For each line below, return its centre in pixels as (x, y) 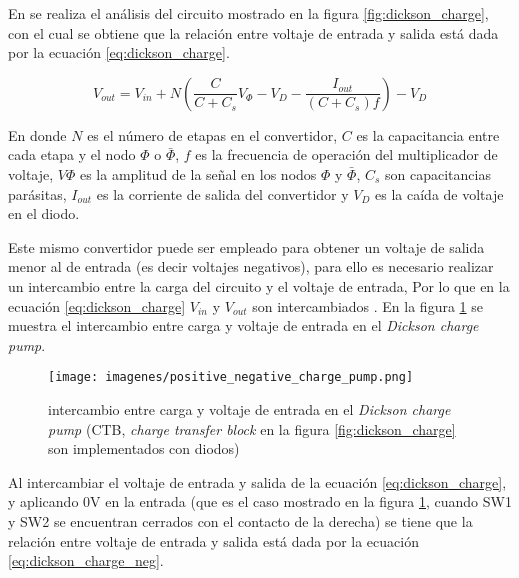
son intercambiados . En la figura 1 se (367, 305)
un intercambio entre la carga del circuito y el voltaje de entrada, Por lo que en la (259, 285)
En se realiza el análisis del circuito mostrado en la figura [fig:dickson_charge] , (248, 13)
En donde (37, 134)
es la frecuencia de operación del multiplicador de (346, 154)
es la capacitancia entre (428, 134)
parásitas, (37, 193)
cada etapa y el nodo (72, 154)
